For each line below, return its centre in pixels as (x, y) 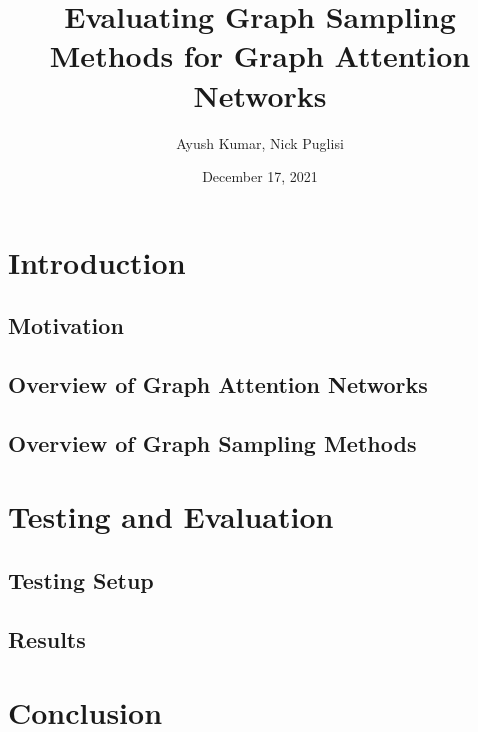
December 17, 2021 (260, 176)
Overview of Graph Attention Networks (218, 384)
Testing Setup (81, 579)
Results (47, 638)
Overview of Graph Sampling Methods (212, 442)
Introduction (97, 261)
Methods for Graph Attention (260, 55)
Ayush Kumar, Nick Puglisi (260, 142)
